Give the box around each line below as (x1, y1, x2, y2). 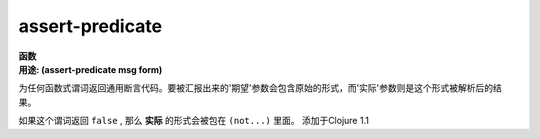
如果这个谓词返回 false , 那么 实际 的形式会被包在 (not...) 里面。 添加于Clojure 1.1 (18, 115, 370, 127)
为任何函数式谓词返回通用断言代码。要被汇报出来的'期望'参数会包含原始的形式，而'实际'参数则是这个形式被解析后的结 (18, 82, 502, 94)
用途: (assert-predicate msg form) (18, 63, 163, 75)
